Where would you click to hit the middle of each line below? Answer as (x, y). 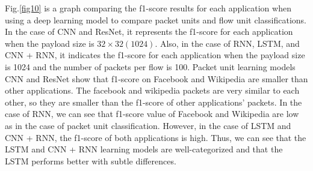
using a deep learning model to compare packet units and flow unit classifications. (156, 19)
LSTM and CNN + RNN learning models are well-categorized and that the (144, 149)
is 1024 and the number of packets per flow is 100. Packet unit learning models (150, 66)
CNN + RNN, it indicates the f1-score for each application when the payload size (155, 55)
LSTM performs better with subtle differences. (91, 160)
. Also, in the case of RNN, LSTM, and (227, 43)
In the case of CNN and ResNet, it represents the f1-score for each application (149, 31)
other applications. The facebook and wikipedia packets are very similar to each (152, 90)
